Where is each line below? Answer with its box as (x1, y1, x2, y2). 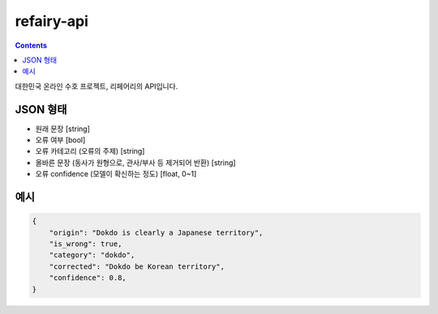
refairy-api (15, 12, 89, 30)
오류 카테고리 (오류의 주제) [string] (35, 146, 145, 156)
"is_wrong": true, (49, 239, 122, 248)
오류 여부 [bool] (35, 135, 86, 145)
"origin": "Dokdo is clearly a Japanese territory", (49, 227, 264, 237)
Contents (15, 40, 48, 50)
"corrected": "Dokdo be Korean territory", (49, 261, 225, 271)
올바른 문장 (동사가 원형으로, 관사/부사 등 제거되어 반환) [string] (35, 158, 236, 168)
